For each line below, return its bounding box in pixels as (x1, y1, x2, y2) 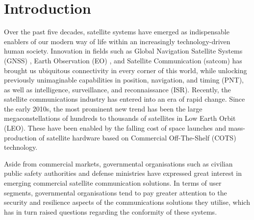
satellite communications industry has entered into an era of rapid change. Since (4, 94, 245, 104)
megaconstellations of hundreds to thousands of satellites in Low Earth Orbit (4, 113, 236, 123)
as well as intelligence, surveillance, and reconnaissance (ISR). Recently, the (4, 84, 231, 94)
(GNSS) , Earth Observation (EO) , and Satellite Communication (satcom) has (4, 55, 242, 65)
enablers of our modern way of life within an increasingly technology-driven (4, 36, 230, 46)
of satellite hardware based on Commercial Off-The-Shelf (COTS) (39, 132, 236, 142)
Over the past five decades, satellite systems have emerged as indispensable (4, 27, 229, 37)
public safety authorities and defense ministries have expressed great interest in (4, 168, 242, 178)
